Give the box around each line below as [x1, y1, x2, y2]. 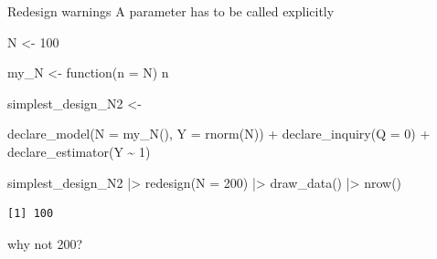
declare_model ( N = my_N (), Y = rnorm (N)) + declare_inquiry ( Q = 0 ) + [7, 124, 431, 143]
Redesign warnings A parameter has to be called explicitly [7, 2, 335, 20]
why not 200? [7, 233, 83, 253]
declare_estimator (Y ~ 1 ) [7, 141, 151, 161]
